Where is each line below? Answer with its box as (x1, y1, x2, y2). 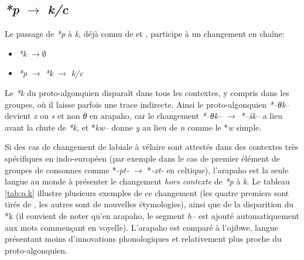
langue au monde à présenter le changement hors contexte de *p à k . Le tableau (5, 175, 290, 187)
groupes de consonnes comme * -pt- (5, 163, 129, 176)
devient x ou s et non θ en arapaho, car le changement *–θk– (5, 110, 223, 122)
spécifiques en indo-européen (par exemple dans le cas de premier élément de (5, 152, 280, 164)
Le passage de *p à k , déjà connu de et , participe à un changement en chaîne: (5, 28, 285, 40)
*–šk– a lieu (240, 110, 283, 122)
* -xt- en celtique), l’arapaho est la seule (147, 163, 289, 176)
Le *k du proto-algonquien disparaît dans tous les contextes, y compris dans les (5, 86, 289, 98)
